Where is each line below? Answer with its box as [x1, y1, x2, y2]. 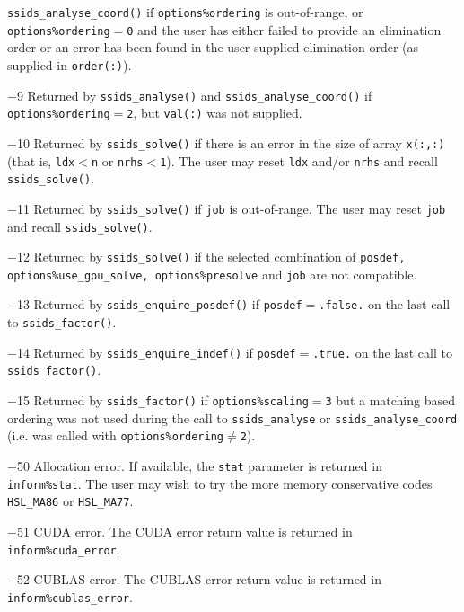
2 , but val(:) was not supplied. [127, 103, 302, 122]
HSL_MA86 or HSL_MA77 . [7, 492, 134, 510]
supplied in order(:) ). [7, 55, 132, 74]
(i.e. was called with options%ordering [7, 426, 223, 445]
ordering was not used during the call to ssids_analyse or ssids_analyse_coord [7, 408, 458, 427]
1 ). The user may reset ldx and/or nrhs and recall [160, 151, 438, 170]
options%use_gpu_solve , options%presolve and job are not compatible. [7, 264, 417, 283]
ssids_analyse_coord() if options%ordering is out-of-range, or [7, 3, 363, 21]
